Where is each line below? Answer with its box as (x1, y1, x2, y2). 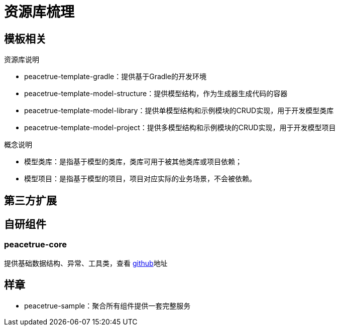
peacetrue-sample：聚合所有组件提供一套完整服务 (24, 301, 191, 310)
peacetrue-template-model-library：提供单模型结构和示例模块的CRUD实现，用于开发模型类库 (24, 106, 334, 115)
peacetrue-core (4, 239, 67, 250)
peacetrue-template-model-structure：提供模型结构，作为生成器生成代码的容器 (24, 89, 288, 98)
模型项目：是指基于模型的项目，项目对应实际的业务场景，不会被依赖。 (24, 174, 256, 183)
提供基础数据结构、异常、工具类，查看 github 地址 (4, 258, 168, 267)
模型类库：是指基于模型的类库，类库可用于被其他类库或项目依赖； (24, 157, 242, 166)
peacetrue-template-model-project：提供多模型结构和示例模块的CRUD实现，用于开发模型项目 (24, 123, 336, 132)
